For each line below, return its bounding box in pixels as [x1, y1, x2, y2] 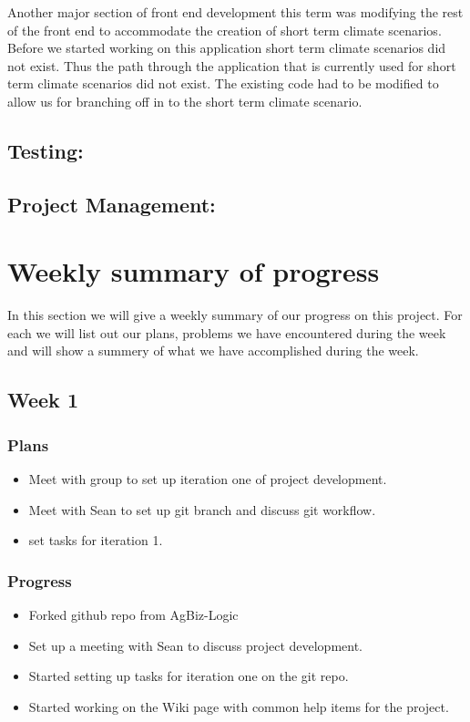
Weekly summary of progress [7, 253, 380, 290]
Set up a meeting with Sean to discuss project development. [28, 635, 363, 655]
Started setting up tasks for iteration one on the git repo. [28, 666, 349, 686]
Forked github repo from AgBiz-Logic [28, 605, 239, 624]
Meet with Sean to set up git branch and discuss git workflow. [28, 500, 376, 519]
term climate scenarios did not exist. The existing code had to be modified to [7, 74, 439, 93]
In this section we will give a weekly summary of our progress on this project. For [7, 305, 463, 325]
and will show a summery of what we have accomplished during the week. [7, 341, 419, 360]
